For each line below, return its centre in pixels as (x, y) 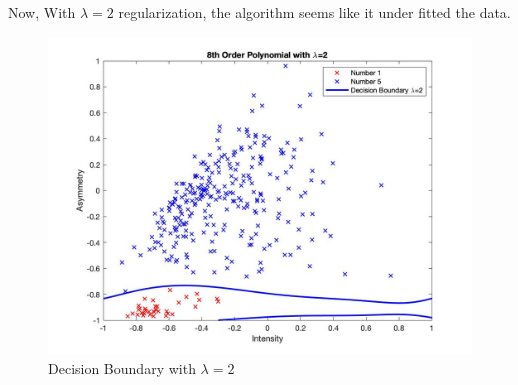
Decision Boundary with (122, 368)
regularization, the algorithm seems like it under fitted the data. (314, 12)
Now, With (42, 12)
